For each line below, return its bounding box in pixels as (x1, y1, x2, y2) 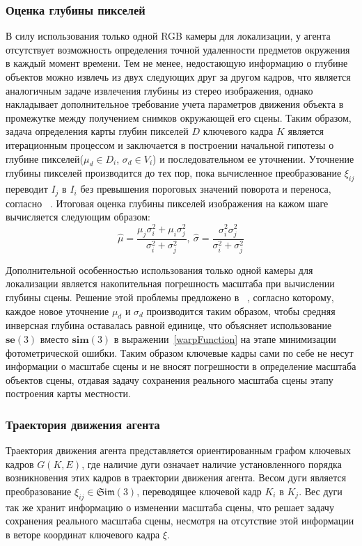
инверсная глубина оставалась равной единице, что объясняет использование (6, 318, 332, 332)
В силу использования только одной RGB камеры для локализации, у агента (6, 29, 331, 43)
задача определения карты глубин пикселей (6, 124, 189, 138)
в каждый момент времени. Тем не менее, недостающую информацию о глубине (6, 56, 348, 70)
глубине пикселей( (6, 151, 84, 166)
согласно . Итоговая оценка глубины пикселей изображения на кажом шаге (6, 195, 329, 210)
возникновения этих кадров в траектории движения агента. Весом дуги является (6, 470, 347, 485)
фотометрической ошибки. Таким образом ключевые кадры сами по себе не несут (6, 345, 354, 360)
